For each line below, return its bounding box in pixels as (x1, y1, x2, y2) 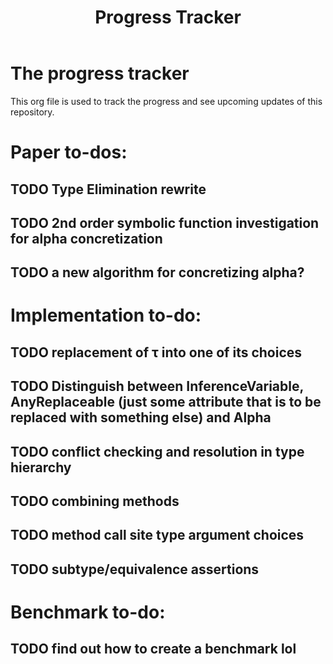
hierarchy (10, 459, 72, 476)
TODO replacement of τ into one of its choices (10, 344, 303, 361)
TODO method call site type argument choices (10, 527, 305, 544)
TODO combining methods (10, 493, 180, 510)
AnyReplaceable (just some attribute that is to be (10, 394, 322, 411)
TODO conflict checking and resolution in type (10, 443, 305, 460)
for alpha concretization (10, 230, 163, 247)
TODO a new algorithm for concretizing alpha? (10, 264, 305, 281)
